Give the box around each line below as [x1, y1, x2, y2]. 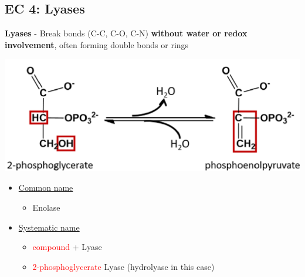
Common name [18, 181, 73, 194]
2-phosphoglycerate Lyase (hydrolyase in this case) [32, 260, 215, 272]
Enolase [32, 201, 60, 214]
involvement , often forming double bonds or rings [5, 38, 189, 50]
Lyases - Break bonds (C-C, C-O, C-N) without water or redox [5, 27, 248, 39]
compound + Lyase [32, 241, 102, 253]
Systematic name [18, 221, 80, 233]
